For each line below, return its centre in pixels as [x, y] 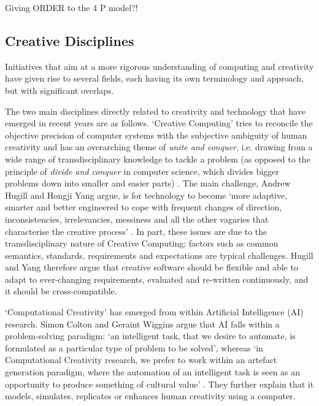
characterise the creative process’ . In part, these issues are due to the [136, 231]
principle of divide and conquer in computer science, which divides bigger [142, 171]
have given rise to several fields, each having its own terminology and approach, [154, 78]
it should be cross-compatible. [61, 291]
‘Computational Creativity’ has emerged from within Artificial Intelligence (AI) [154, 312]
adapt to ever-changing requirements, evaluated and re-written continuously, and [157, 279]
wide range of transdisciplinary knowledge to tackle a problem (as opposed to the [158, 159]
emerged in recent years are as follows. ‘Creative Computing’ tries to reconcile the [159, 123]
